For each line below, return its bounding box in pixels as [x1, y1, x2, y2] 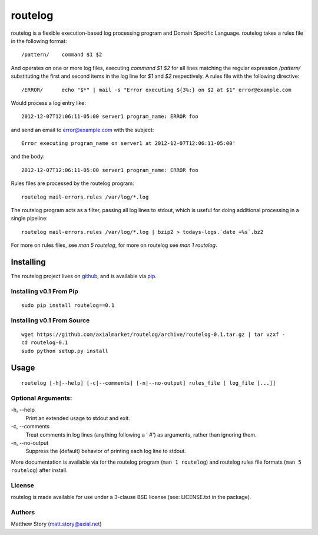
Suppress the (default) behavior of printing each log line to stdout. [25, 448, 187, 455]
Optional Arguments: [11, 394, 72, 402]
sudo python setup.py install [21, 348, 109, 354]
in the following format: [11, 37, 67, 44]
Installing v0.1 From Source [11, 316, 90, 324]
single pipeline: [11, 215, 48, 222]
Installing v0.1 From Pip [11, 287, 79, 295]
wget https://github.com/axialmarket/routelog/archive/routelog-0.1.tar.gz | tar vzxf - [21, 331, 286, 338]
